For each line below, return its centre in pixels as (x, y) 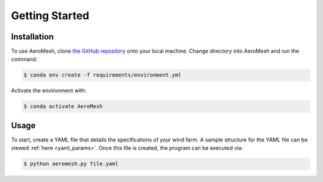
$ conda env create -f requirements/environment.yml (103, 75)
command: (24, 59)
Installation (32, 37)
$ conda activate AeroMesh (63, 107)
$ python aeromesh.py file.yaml (71, 164)
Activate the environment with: (49, 91)
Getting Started (50, 16)
